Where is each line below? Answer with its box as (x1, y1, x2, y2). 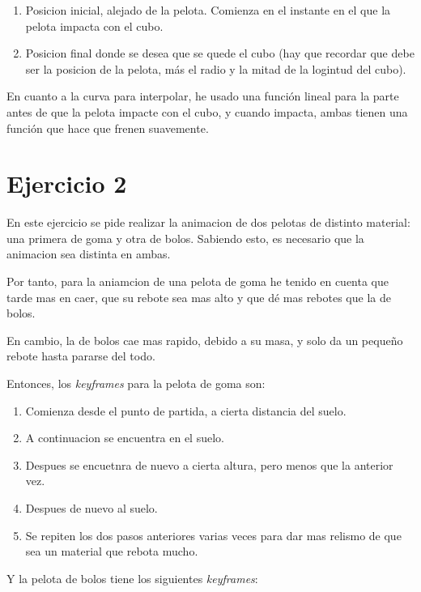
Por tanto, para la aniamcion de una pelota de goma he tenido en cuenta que (6, 273, 389, 290)
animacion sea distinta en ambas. (6, 245, 171, 262)
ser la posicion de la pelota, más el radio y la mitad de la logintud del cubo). (25, 60, 406, 77)
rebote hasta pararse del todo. (6, 347, 155, 364)
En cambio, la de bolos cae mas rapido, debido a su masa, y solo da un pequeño (6, 331, 403, 348)
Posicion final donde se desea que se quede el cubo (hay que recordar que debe (25, 45, 415, 62)
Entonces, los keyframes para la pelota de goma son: (6, 375, 266, 392)
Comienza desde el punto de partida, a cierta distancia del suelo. (25, 402, 347, 419)
